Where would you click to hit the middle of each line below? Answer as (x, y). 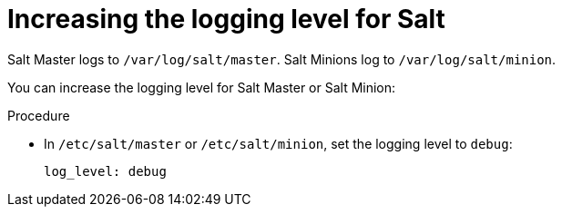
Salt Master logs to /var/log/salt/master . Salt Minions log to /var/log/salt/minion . (282, 59)
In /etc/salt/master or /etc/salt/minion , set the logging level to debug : (278, 143)
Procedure (39, 115)
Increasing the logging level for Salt (226, 19)
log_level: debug (105, 171)
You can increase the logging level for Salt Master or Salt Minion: (202, 87)
